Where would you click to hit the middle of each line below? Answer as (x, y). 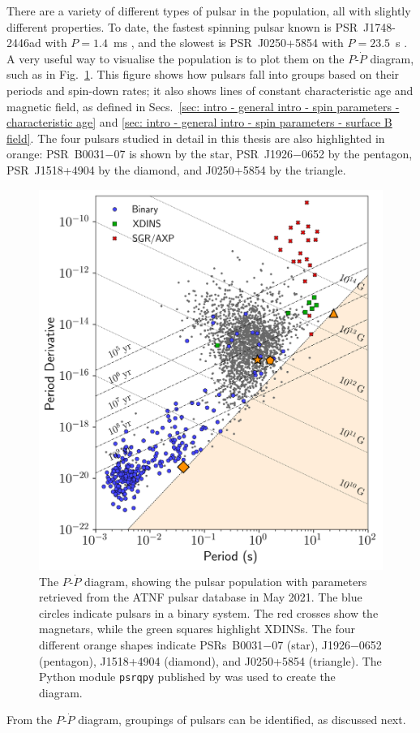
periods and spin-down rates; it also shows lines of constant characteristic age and (210, 90)
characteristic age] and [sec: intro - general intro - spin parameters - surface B (199, 122)
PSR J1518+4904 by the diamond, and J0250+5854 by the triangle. (176, 169)
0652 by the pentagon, (357, 154)
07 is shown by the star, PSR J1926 (204, 154)
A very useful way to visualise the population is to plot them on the (176, 58)
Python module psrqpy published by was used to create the (187, 677)
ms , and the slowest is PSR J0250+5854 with (228, 43)
